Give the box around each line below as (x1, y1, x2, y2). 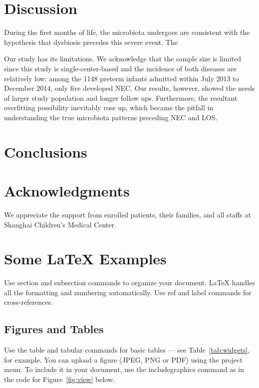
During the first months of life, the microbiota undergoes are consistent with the (4, 27, 250, 37)
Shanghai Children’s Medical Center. (4, 219, 116, 229)
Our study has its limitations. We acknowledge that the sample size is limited (4, 53, 241, 64)
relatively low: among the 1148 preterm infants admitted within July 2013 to (4, 73, 239, 83)
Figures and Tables (4, 321, 104, 337)
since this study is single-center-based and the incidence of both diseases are (4, 63, 237, 73)
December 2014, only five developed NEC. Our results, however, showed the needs (4, 83, 255, 93)
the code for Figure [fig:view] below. (4, 374, 115, 385)
